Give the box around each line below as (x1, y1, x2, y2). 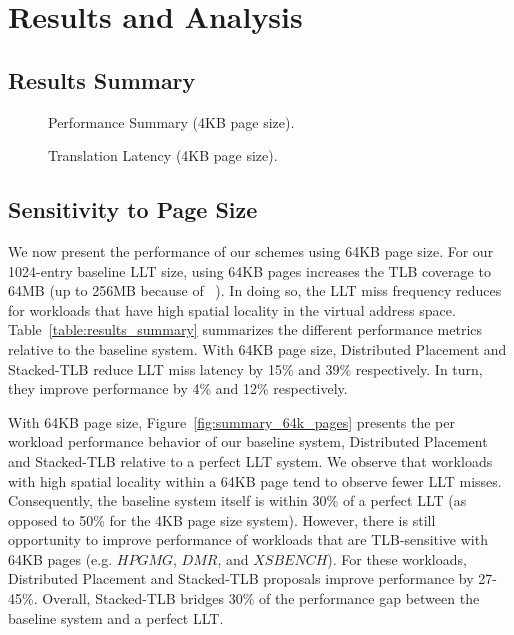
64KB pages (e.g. (8, 548, 113, 569)
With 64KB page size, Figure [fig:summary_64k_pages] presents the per (8, 411, 455, 432)
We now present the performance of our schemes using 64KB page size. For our (8, 240, 494, 261)
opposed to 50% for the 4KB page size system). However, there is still (8, 509, 436, 530)
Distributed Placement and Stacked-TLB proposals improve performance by (8, 568, 474, 589)
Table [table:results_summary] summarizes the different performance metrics (8, 319, 483, 340)
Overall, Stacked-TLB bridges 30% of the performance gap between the (42, 588, 480, 609)
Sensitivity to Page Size (8, 194, 258, 225)
